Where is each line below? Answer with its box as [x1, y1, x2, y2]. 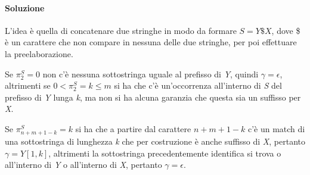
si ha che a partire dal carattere [75, 122, 191, 135]
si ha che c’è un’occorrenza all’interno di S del [114, 79, 282, 92]
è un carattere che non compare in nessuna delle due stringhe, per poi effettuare [5, 36, 297, 48]
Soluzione [5, 1, 45, 14]
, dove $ [271, 24, 300, 36]
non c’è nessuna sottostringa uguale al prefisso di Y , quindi [42, 67, 259, 80]
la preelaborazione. [5, 47, 73, 60]
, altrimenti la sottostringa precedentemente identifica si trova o [48, 146, 281, 159]
